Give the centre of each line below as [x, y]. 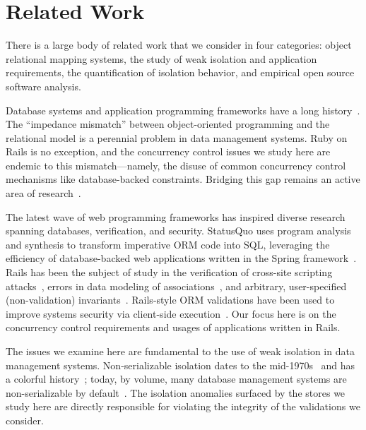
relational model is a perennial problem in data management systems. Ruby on [177, 137]
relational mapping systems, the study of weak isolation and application [161, 58]
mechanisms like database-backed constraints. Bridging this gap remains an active [183, 179]
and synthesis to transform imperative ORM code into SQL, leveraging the [168, 244]
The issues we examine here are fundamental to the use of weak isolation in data [180, 351]
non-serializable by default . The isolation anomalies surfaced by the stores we [176, 392]
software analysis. [43, 86]
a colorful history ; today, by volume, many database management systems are [176, 379]
